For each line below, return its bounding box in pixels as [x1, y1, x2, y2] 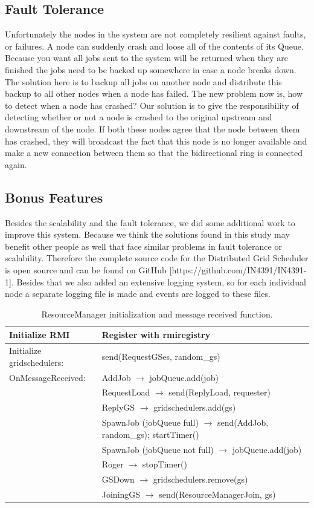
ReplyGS [101, 401, 135, 414]
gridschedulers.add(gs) [153, 401, 236, 414]
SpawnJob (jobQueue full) [101, 416, 199, 429]
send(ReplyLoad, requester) [168, 386, 271, 399]
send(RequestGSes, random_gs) [101, 350, 220, 362]
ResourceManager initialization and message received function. [41, 307, 273, 320]
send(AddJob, [217, 416, 269, 429]
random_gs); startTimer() [101, 428, 199, 440]
